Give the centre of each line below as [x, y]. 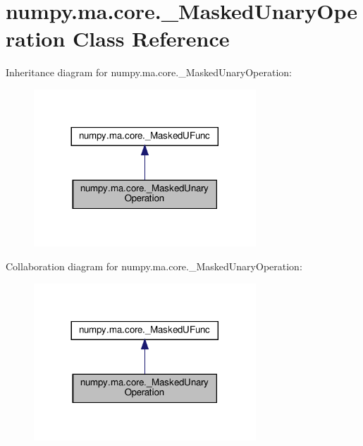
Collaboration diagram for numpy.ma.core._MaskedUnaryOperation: [154, 266]
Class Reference [151, 38]
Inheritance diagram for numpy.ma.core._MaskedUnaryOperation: [149, 72]
